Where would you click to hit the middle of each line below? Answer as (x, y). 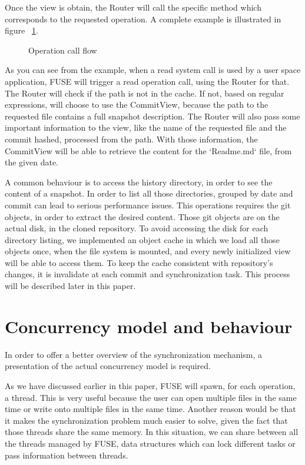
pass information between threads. (67, 455)
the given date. (32, 162)
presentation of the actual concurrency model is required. (108, 366)
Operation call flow (63, 50)
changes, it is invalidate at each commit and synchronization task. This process (147, 274)
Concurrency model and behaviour (149, 326)
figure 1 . (21, 30)
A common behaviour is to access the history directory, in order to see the (139, 182)
